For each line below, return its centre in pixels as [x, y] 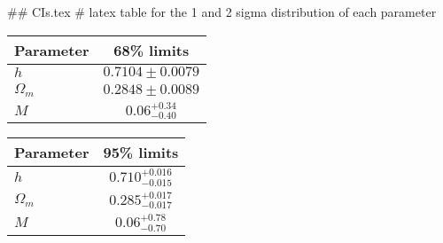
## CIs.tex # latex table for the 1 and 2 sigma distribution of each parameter [222, 12]
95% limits [141, 153]
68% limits [152, 50]
